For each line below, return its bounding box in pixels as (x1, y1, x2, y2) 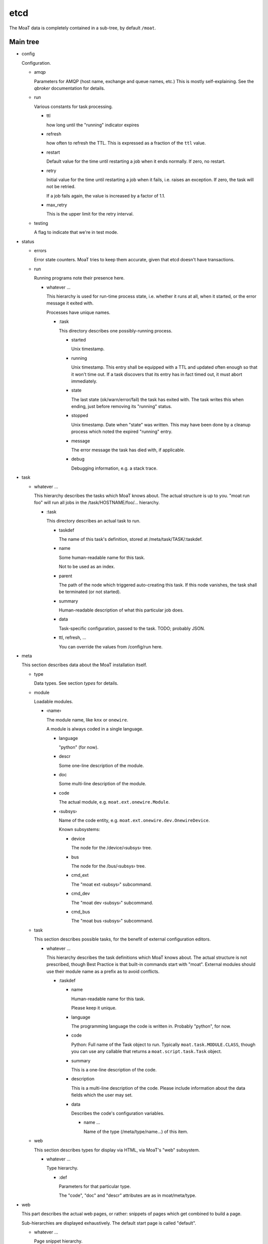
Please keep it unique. (71, 1005, 117, 1011)
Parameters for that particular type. (59, 1183, 131, 1189)
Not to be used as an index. (59, 564, 115, 570)
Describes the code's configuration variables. (71, 1110, 165, 1116)
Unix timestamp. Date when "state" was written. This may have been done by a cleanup (71, 421, 251, 427)
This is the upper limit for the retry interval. (46, 211, 134, 217)
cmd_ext (71, 872, 89, 878)
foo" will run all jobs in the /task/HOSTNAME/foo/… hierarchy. (34, 500, 160, 506)
